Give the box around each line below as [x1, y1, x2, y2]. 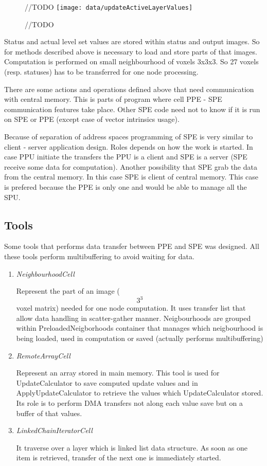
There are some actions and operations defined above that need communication [4, 83, 254, 94]
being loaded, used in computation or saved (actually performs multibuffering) [16, 333, 263, 344]
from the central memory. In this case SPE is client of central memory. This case [4, 171, 259, 182]
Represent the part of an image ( [16, 285, 120, 296]
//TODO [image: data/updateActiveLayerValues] [25, 2, 193, 12]
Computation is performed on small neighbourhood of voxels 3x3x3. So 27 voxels [4, 56, 259, 67]
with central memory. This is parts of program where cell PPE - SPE [4, 94, 222, 104]
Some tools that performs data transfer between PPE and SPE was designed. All [4, 241, 259, 252]
